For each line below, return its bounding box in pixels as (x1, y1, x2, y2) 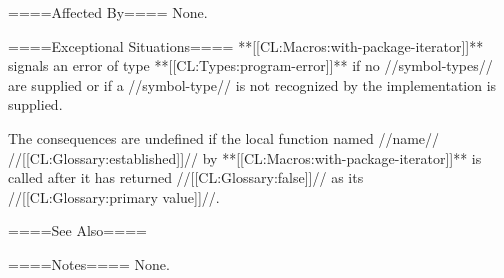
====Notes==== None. (8, 253, 170, 274)
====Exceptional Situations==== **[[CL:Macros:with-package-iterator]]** (8, 35, 484, 56)
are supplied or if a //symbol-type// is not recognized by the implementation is (8, 74, 497, 95)
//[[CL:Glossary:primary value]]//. (8, 186, 220, 207)
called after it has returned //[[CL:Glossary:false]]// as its (8, 167, 364, 188)
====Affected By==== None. (8, 2, 208, 22)
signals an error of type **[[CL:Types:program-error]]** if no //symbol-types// (8, 55, 493, 76)
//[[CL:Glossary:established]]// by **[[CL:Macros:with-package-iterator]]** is (8, 147, 482, 168)
